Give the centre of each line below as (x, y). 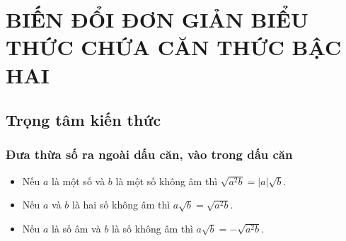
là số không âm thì (152, 228)
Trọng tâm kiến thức (83, 120)
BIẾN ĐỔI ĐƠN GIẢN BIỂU (157, 19)
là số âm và (76, 228)
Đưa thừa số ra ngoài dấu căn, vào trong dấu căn (149, 154)
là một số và (79, 181)
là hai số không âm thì (121, 205)
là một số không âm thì (167, 181)
